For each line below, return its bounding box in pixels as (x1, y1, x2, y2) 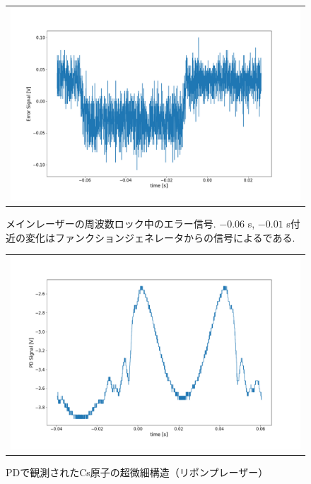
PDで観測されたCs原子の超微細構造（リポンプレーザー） (6, 465, 269, 479)
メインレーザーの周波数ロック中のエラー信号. (6, 216, 216, 230)
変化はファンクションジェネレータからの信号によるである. (25, 230, 295, 244)
